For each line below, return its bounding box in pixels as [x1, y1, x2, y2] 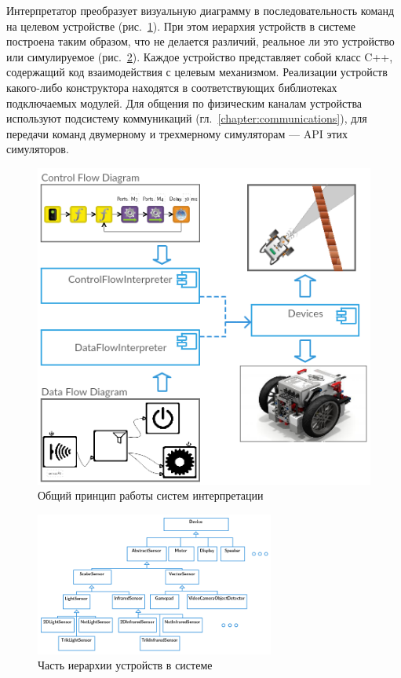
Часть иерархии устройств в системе [38, 657, 213, 673]
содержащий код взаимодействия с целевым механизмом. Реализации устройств [6, 64, 388, 80]
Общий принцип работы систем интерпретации [38, 487, 264, 504]
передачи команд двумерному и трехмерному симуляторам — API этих [6, 125, 348, 141]
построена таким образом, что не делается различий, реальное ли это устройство [6, 33, 395, 49]
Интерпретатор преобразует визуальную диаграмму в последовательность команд [6, 2, 395, 18]
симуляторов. [6, 141, 69, 157]
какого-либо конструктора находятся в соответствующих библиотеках [6, 79, 337, 95]
